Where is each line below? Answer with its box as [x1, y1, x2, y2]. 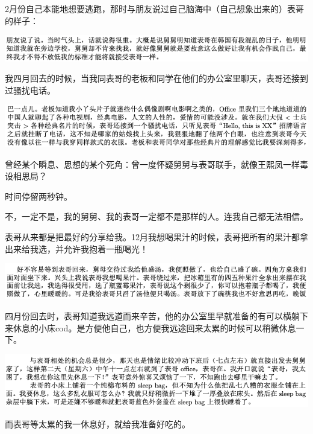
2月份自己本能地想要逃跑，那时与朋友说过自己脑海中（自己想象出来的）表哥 [5, 2, 304, 14]
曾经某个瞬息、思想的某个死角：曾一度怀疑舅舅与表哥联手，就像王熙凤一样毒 [5, 158, 308, 170]
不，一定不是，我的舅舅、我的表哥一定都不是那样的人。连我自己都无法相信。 [5, 210, 308, 223]
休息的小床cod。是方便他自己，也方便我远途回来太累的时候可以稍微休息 [13, 321, 296, 334]
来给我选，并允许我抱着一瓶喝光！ [13, 242, 148, 255]
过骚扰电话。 [5, 83, 55, 96]
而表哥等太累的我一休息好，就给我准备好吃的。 [5, 417, 190, 430]
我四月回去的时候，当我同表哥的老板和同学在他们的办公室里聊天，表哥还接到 [5, 72, 308, 85]
